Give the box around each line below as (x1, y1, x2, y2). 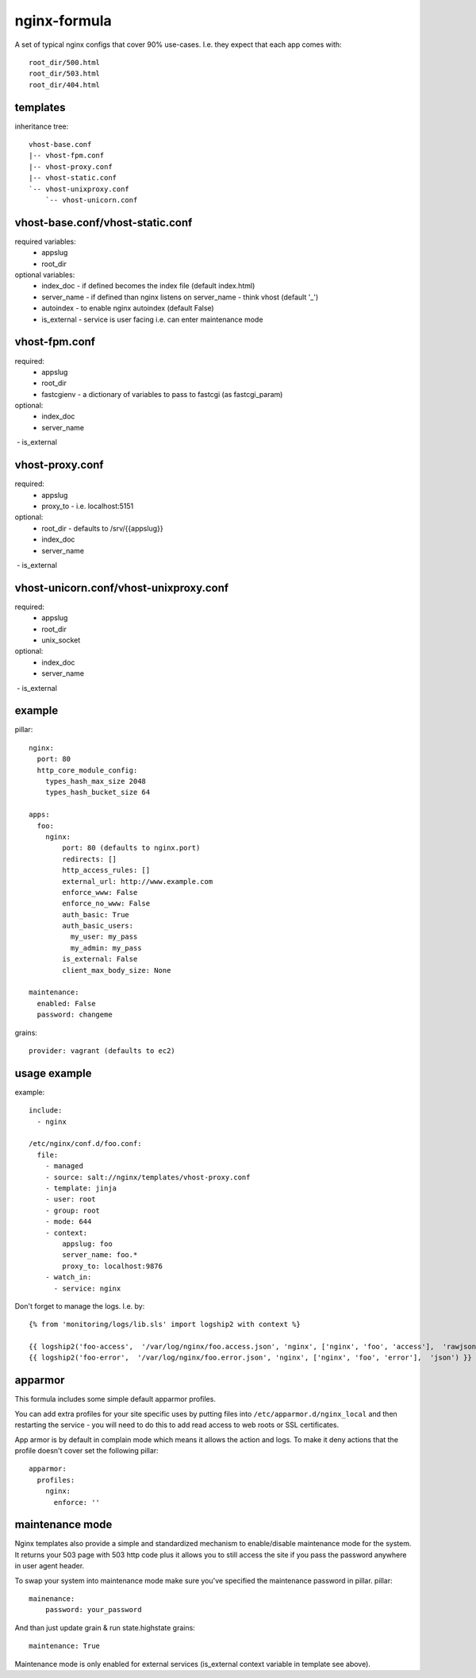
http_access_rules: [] (62, 866, 151, 875)
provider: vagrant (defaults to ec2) (29, 1046, 176, 1055)
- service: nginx (53, 1283, 121, 1293)
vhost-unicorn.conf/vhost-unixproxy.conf (14, 581, 229, 595)
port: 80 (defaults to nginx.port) (62, 843, 201, 853)
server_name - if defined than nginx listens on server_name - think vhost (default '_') (41, 292, 319, 302)
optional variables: (14, 270, 75, 280)
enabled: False (36, 999, 96, 1008)
